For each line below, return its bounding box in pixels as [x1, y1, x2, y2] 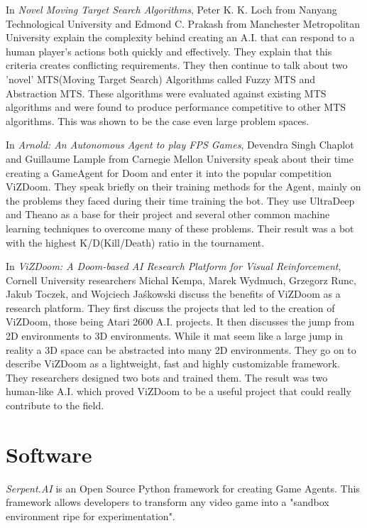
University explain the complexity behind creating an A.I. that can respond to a [6, 30, 355, 45]
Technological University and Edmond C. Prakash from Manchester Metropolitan [6, 16, 361, 31]
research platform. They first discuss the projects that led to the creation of [6, 300, 335, 315]
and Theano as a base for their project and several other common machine [6, 207, 330, 222]
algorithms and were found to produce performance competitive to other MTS [6, 99, 346, 114]
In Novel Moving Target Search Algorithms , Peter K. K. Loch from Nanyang [6, 2, 337, 16]
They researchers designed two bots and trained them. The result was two [6, 370, 328, 384]
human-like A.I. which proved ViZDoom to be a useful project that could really [6, 384, 351, 399]
